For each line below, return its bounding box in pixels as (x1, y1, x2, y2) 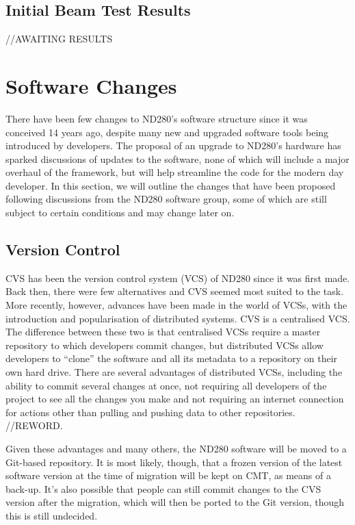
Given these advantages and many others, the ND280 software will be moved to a (5, 441, 347, 455)
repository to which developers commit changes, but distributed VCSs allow (5, 337, 324, 352)
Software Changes (5, 71, 177, 99)
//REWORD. (5, 418, 63, 433)
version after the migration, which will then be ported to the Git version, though (5, 495, 345, 509)
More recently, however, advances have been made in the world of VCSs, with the (5, 298, 347, 312)
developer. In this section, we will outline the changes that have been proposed (5, 178, 336, 192)
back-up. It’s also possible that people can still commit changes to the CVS (5, 481, 321, 496)
